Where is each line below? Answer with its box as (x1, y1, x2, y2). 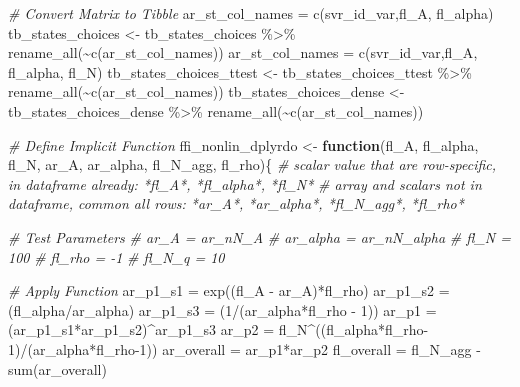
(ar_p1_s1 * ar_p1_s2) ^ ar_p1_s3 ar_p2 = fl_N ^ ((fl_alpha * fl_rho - (8, 319, 429, 340)
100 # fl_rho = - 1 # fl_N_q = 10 (8, 246, 225, 267)
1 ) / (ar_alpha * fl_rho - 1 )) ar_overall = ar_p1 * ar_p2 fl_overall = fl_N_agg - (8, 338, 481, 359)
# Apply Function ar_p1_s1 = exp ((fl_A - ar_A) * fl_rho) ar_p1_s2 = (8, 280, 450, 301)
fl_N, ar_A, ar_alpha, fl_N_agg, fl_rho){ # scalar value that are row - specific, (8, 154, 497, 175)
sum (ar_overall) (8, 358, 107, 379)
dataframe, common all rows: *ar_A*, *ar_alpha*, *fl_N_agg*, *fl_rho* (8, 193, 464, 214)
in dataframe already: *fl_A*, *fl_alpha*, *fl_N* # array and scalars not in (8, 173, 482, 194)
